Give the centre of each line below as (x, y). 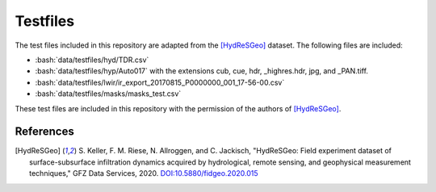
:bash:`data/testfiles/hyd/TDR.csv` (92, 60)
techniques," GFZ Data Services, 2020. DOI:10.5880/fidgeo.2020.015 (144, 173)
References (44, 132)
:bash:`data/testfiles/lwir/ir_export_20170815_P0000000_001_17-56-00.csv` (160, 82)
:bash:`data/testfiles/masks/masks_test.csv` (108, 94)
